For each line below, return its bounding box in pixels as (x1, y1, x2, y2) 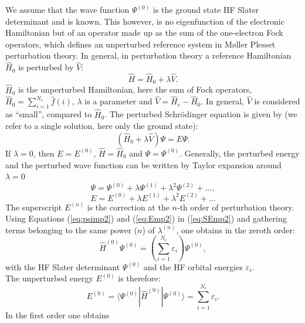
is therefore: (118, 272, 161, 284)
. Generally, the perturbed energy (179, 147, 300, 159)
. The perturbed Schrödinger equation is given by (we (104, 108, 297, 120)
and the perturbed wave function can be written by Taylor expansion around (5, 158, 282, 171)
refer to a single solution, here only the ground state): (5, 120, 198, 132)
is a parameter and (84, 95, 152, 107)
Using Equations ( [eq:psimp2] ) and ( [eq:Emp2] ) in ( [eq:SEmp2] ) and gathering (5, 212, 287, 225)
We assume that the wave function (5, 4, 130, 15)
